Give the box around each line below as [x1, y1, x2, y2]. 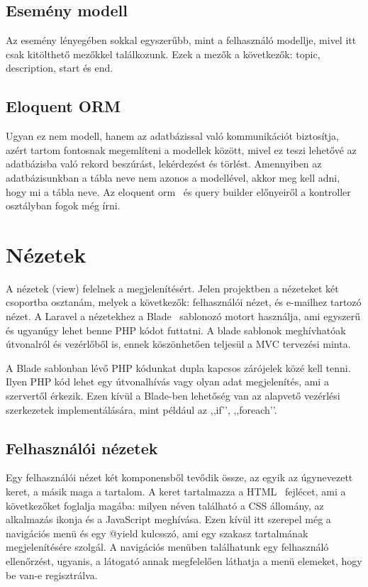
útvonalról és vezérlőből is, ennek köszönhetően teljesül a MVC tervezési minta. [6, 336, 351, 351]
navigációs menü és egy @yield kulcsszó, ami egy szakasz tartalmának [6, 525, 308, 540]
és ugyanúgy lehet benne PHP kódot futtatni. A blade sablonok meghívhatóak [6, 322, 346, 337]
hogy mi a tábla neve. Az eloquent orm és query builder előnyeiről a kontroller [6, 184, 351, 199]
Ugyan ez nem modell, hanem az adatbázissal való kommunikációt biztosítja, [6, 128, 339, 143]
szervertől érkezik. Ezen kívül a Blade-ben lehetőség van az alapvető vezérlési [6, 388, 340, 403]
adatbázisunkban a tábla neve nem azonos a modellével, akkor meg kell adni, [6, 170, 340, 185]
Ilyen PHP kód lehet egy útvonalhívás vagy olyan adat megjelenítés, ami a [6, 374, 329, 389]
